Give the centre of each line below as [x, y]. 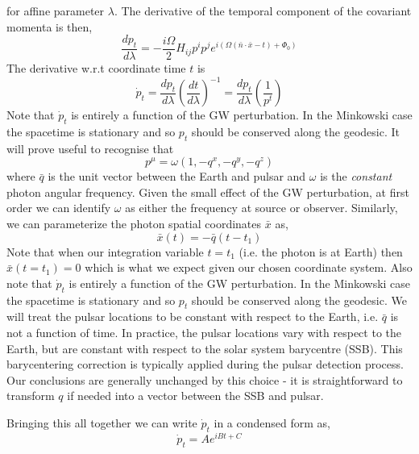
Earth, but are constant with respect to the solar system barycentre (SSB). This [205, 348]
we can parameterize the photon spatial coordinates [134, 224]
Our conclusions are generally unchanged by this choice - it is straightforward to [205, 379]
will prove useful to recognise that [90, 148]
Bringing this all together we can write [102, 423]
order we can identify [59, 208]
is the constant [356, 176]
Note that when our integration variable [105, 251]
